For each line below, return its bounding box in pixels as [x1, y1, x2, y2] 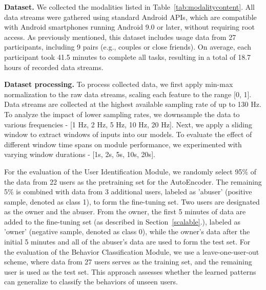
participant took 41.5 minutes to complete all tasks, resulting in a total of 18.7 [4, 51, 251, 62]
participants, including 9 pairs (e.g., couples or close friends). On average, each [4, 41, 252, 52]
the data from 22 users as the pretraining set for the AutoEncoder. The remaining [4, 176, 262, 187]
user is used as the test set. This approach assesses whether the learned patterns [4, 266, 256, 277]
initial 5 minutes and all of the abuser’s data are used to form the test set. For [4, 236, 251, 247]
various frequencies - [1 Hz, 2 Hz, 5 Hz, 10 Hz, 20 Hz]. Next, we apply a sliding [4, 119, 253, 129]
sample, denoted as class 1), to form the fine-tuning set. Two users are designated [4, 196, 260, 207]
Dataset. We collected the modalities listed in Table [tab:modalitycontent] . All [4, 2, 255, 12]
